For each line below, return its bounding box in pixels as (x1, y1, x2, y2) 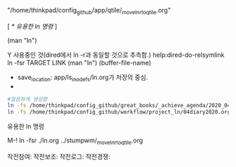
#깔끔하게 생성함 (7, 95, 48, 102)
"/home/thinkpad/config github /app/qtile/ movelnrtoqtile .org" (7, 6, 171, 16)
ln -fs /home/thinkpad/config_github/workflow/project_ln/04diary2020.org (7, 109, 231, 116)
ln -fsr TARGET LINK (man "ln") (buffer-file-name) (7, 58, 152, 67)
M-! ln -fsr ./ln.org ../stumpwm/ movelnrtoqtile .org (7, 136, 143, 147)
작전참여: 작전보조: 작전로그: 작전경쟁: (7, 152, 111, 161)
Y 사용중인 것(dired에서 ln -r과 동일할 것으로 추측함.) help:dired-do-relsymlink (7, 51, 225, 59)
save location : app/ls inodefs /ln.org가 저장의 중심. (17, 73, 148, 83)
